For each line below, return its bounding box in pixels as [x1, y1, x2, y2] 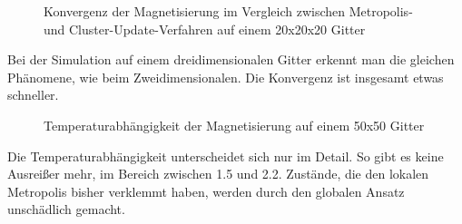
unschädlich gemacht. [7, 200, 125, 219]
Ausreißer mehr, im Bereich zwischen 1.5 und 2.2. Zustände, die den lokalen [7, 164, 429, 183]
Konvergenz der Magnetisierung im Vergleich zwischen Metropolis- [44, 2, 413, 20]
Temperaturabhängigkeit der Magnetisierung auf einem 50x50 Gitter [44, 115, 425, 134]
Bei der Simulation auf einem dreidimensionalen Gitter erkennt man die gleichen [7, 50, 455, 69]
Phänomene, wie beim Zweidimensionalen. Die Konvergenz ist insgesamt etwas [7, 67, 444, 86]
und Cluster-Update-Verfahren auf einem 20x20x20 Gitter [44, 19, 366, 38]
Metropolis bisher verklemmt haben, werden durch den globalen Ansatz [7, 181, 405, 200]
